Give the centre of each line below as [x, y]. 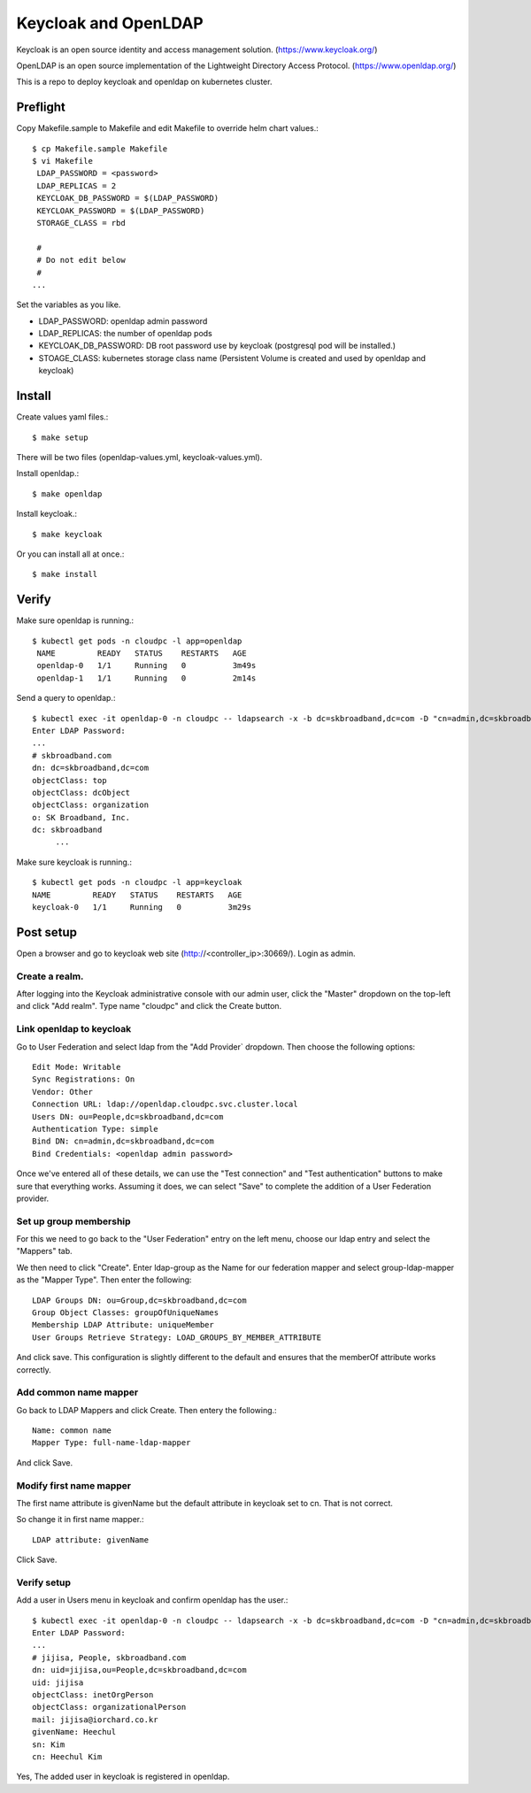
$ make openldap [67, 494]
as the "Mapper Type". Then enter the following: [104, 1280]
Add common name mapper [77, 1392]
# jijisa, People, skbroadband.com [109, 1658]
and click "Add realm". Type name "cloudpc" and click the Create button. [149, 1006]
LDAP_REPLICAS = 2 [77, 185]
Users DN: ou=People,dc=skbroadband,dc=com [128, 1116]
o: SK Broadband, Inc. [81, 817]
